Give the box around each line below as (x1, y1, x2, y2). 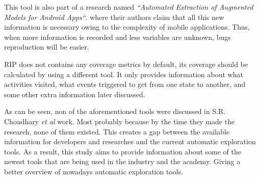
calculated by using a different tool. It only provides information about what (4, 69, 243, 79)
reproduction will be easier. (4, 41, 89, 52)
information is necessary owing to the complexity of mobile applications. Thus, (4, 21, 250, 32)
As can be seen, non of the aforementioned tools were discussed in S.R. (4, 106, 226, 117)
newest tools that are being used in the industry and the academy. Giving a (4, 156, 241, 167)
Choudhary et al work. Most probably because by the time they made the (4, 116, 235, 126)
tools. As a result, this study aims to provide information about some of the (4, 146, 241, 156)
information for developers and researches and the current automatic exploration (4, 136, 256, 147)
